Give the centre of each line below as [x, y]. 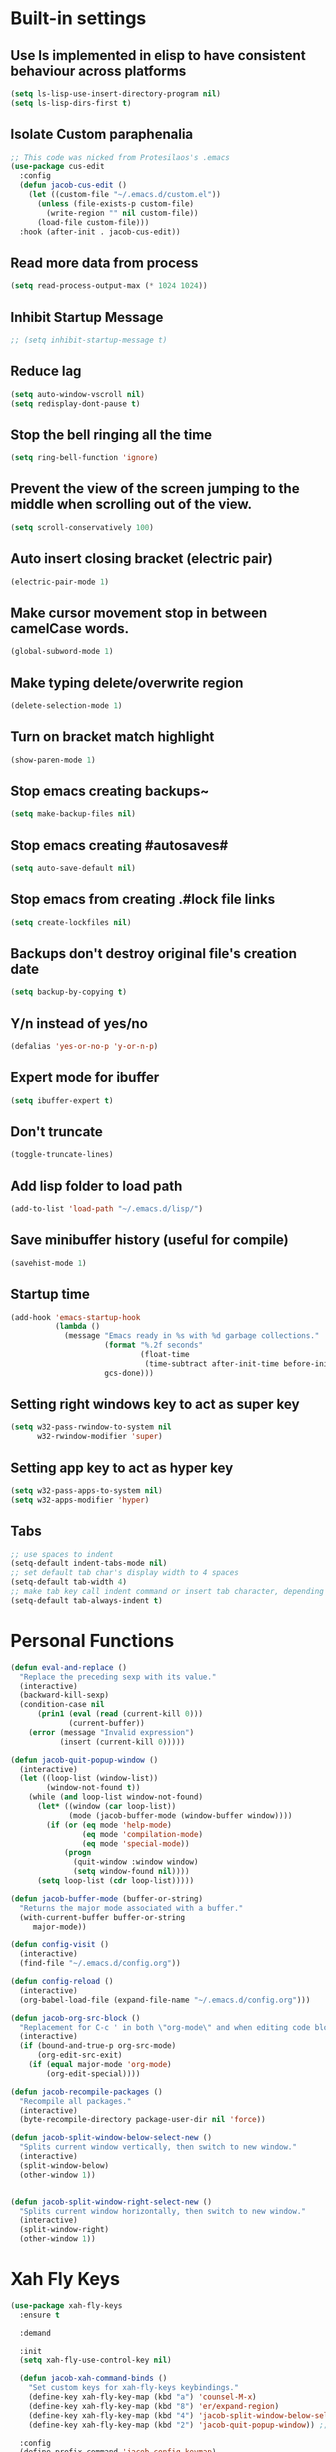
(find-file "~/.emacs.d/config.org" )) [100, 1963]
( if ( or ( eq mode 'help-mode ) [109, 1825]
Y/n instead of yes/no [79, 1023]
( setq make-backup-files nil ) [73, 814]
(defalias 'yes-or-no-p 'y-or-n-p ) [84, 1047]
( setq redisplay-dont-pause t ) [75, 403]
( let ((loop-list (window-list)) [89, 1778]
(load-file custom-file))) [93, 222]
